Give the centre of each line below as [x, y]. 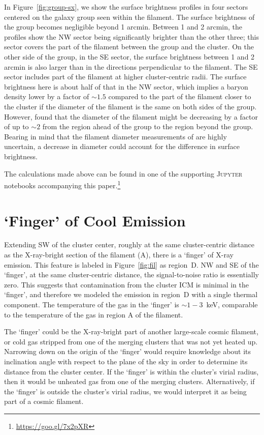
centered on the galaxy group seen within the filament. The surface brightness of [129, 17]
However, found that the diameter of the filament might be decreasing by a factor [131, 116]
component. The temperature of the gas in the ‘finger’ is [92, 304]
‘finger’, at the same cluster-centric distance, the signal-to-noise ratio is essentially [131, 274]
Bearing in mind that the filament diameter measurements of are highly [115, 136]
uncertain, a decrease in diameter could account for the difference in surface [122, 146]
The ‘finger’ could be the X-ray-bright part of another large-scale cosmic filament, [131, 331]
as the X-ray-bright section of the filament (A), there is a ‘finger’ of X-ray [119, 255]
